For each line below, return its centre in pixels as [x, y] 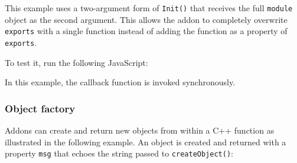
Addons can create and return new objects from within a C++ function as [140, 130]
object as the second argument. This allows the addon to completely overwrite [146, 19]
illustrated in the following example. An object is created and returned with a [146, 142]
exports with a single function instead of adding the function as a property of [146, 31]
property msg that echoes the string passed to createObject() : [119, 153]
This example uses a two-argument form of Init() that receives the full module [149, 8]
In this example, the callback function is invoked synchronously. [120, 82]
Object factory [40, 108]
